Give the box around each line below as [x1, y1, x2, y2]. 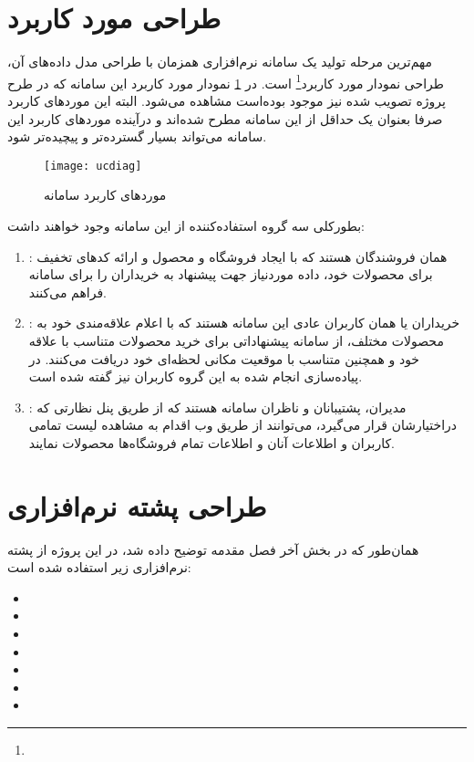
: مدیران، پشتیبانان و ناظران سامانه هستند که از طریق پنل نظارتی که [28, 397, 407, 416]
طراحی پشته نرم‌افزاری [7, 486, 267, 524]
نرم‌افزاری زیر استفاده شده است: [7, 558, 191, 577]
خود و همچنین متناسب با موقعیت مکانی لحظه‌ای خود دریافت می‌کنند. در [28, 349, 420, 368]
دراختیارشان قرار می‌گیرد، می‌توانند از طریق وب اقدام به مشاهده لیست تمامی [28, 415, 458, 434]
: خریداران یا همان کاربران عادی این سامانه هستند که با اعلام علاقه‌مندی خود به [28, 313, 460, 332]
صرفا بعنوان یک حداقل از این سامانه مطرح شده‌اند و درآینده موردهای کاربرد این [7, 109, 443, 128]
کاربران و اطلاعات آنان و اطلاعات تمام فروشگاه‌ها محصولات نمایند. [28, 433, 395, 452]
